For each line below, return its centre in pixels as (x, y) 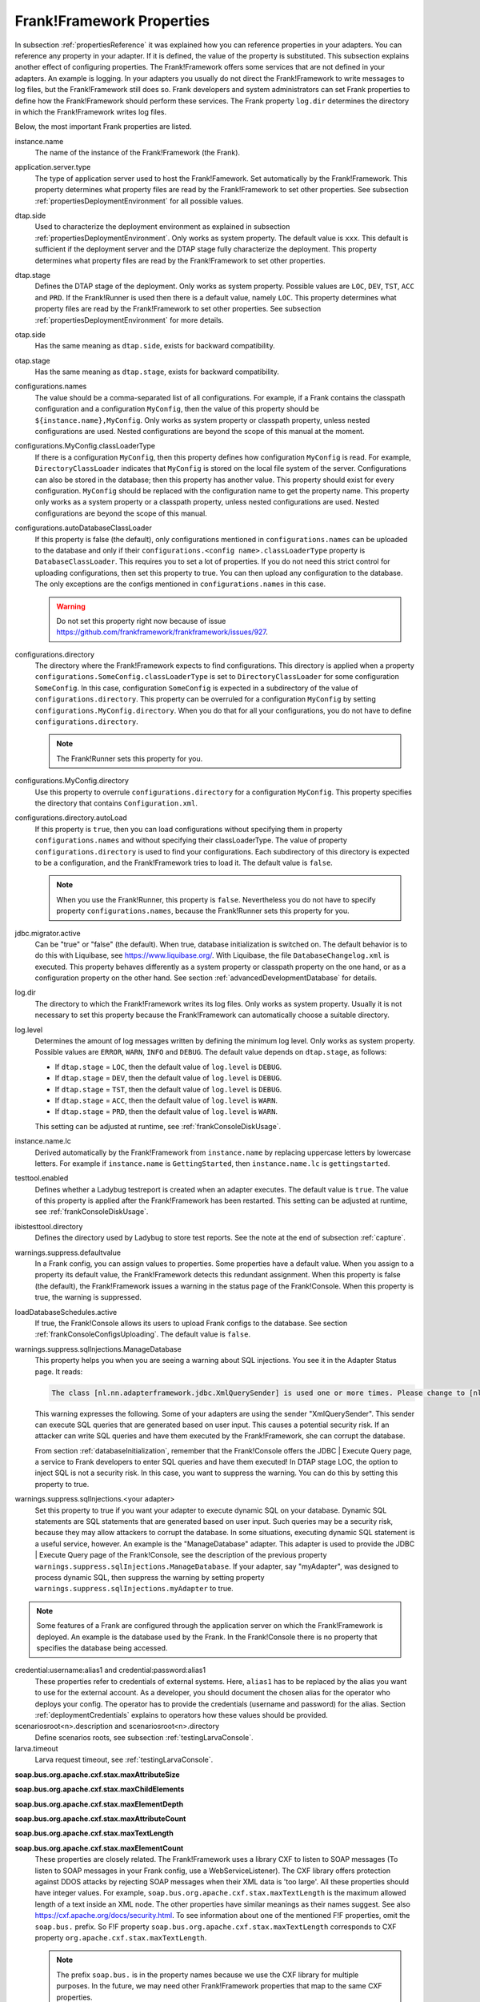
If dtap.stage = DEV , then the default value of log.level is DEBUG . (168, 1078)
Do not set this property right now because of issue (141, 621)
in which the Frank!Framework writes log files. (91, 111)
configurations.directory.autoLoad (71, 818)
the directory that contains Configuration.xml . (116, 803)
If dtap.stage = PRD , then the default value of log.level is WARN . (166, 1112)
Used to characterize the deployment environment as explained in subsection (162, 227)
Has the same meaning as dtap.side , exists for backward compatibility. (155, 346)
